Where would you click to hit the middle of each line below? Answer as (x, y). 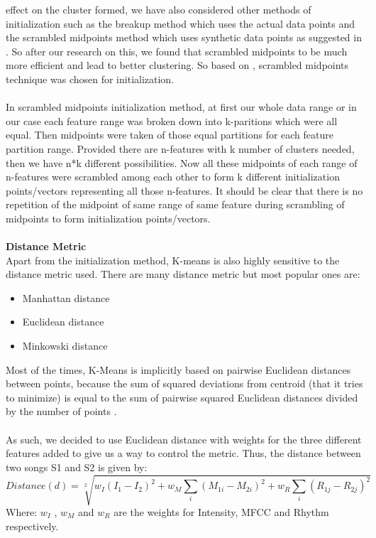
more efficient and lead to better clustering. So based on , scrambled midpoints (177, 65)
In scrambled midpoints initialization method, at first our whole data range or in (181, 107)
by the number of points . (61, 411)
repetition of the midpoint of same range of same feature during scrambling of (175, 204)
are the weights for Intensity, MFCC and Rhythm (221, 511)
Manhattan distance (66, 297)
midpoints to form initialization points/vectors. (108, 218)
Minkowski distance (65, 346)
